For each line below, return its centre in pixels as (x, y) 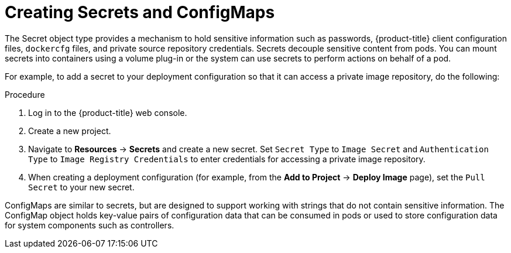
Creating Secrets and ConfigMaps (140, 12)
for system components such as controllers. (90, 225)
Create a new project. (70, 131)
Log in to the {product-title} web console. (108, 112)
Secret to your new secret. (81, 187)
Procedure (25, 94)
